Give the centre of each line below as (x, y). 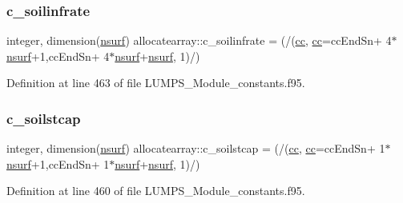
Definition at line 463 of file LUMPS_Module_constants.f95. (156, 83)
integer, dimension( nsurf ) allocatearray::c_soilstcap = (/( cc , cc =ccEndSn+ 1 (196, 148)
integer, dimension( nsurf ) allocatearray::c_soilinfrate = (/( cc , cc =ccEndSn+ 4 (199, 40)
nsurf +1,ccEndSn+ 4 (58, 56)
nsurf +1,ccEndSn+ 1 (58, 163)
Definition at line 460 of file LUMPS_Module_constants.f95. (156, 191)
